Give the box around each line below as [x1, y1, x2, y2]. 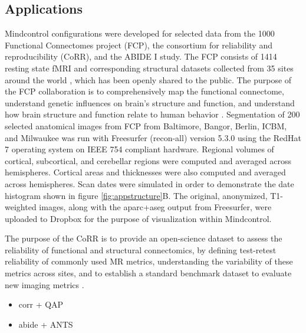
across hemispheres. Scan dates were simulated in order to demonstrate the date [5, 177, 294, 190]
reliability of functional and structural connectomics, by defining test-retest [5, 243, 277, 256]
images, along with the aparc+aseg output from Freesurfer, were [39, 201, 272, 213]
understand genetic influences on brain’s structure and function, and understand [5, 96, 295, 109]
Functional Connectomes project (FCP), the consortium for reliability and [5, 38, 272, 51]
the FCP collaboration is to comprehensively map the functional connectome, [5, 85, 284, 97]
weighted [5, 201, 37, 213]
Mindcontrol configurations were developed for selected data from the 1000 [5, 27, 275, 40]
